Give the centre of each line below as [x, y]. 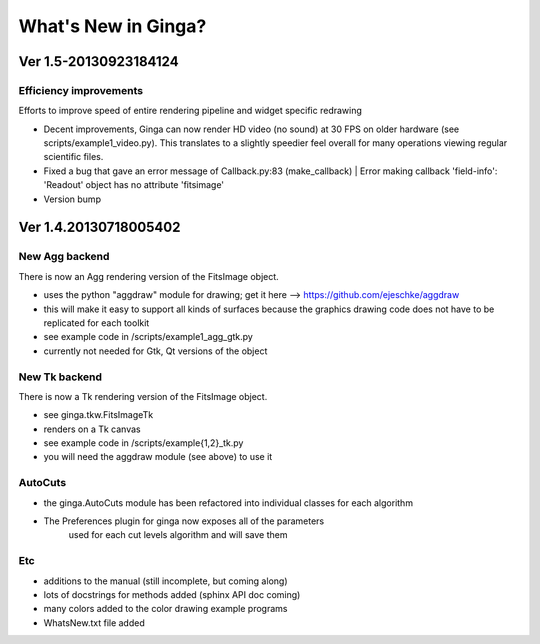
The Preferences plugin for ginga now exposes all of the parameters [184, 521]
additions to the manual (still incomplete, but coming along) [165, 581]
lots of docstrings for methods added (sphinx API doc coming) [172, 594]
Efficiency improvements [81, 90]
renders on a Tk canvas [92, 429]
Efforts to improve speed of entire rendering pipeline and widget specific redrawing [190, 111]
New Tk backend [60, 377]
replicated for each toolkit [96, 322]
